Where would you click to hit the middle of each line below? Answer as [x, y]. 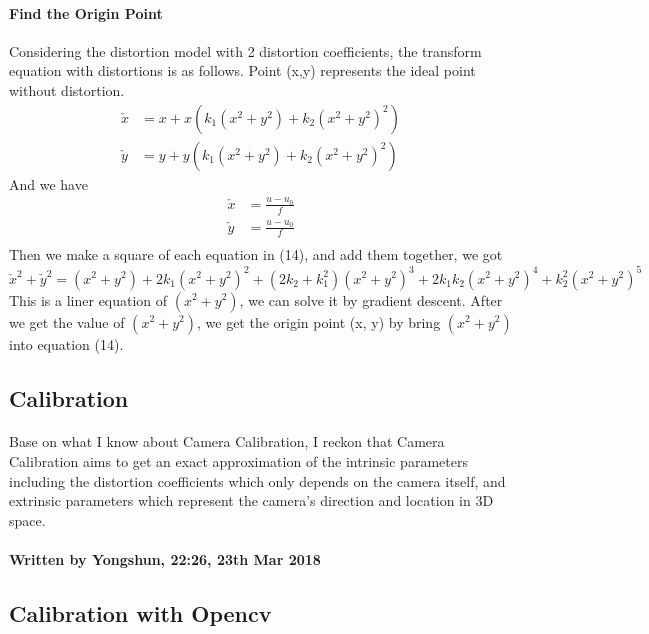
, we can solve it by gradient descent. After [371, 299]
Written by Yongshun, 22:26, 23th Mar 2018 [165, 559]
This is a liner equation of [88, 299]
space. [27, 519]
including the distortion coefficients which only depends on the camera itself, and [257, 480]
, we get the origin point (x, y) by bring [319, 321]
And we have [48, 183]
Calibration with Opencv [140, 613]
